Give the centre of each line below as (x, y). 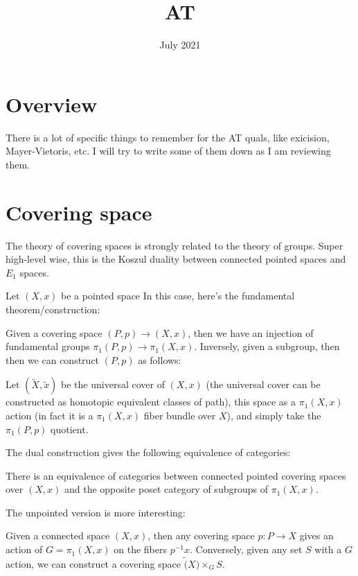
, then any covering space (201, 535)
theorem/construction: (53, 309)
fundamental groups (48, 346)
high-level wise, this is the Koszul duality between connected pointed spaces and (176, 259)
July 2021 (180, 45)
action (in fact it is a (50, 415)
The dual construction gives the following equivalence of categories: (148, 452)
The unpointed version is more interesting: (96, 512)
